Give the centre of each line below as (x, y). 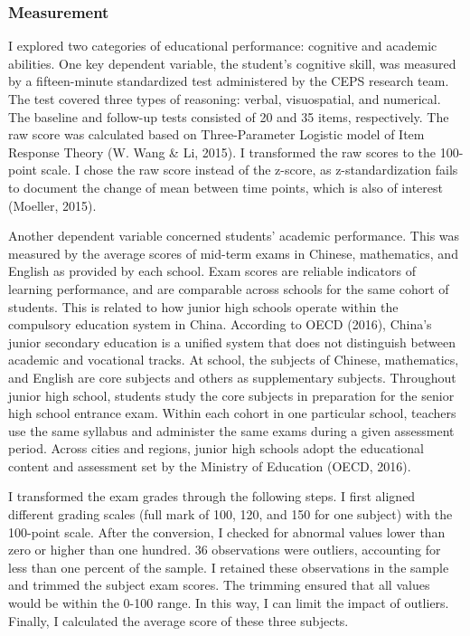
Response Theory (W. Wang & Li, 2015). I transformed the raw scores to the (222, 152)
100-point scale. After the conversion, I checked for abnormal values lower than (227, 532)
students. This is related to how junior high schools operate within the (203, 306)
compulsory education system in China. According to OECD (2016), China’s (220, 324)
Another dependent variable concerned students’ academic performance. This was (234, 236)
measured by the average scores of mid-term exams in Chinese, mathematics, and (233, 253)
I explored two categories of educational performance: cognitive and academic (223, 46)
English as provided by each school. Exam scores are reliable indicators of (212, 271)
